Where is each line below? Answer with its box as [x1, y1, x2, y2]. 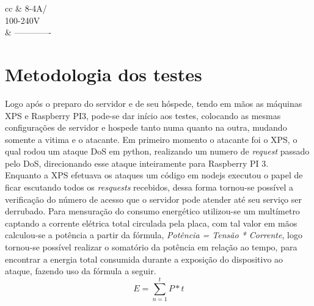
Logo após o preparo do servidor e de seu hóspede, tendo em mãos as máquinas [5, 97, 302, 109]
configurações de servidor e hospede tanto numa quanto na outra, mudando [5, 121, 287, 134]
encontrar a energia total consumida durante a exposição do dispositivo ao [5, 252, 283, 265]
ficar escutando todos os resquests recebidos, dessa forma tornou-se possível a [5, 181, 293, 194]
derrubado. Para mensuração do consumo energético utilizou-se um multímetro [5, 205, 300, 217]
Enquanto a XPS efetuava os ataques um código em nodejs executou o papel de [5, 169, 303, 181]
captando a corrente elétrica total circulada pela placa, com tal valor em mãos [5, 216, 298, 229]
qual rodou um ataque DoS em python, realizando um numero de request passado [5, 145, 310, 158]
